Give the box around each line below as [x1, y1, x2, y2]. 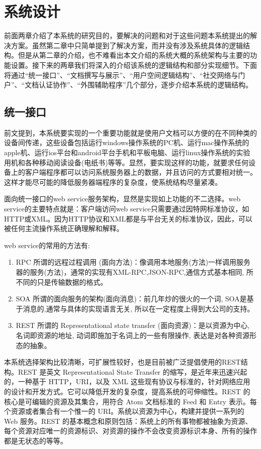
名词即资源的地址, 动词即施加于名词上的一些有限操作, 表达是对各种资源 [16, 329, 249, 340]
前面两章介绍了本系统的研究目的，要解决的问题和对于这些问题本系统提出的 [4, 30, 250, 41]
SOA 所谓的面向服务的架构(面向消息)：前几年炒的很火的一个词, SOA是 [16, 293, 247, 304]
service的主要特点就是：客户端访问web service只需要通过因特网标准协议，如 [4, 203, 249, 214]
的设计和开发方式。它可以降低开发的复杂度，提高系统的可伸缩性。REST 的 [4, 386, 250, 396]
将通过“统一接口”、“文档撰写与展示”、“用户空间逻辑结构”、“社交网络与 [4, 69, 238, 80]
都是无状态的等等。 [4, 435, 67, 445]
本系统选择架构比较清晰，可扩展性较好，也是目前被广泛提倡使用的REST [4, 357, 241, 367]
